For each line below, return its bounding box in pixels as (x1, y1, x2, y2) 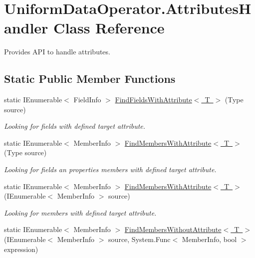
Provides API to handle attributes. (4, 46, 110, 57)
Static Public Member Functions (4, 71, 176, 86)
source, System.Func (108, 234, 171, 245)
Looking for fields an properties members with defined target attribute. (4, 164, 217, 175)
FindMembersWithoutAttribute (124, 224, 222, 235)
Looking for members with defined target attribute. (4, 207, 157, 218)
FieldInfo (73, 94, 101, 105)
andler (4, 17, 48, 38)
